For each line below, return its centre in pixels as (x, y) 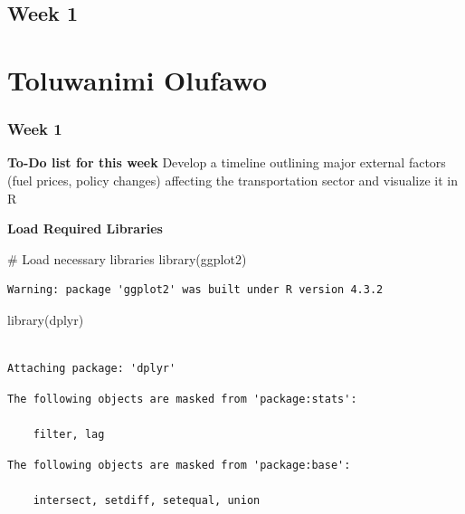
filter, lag (69, 434)
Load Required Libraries (85, 228)
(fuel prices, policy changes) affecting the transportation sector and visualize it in (232, 180)
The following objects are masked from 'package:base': (179, 465)
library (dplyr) (46, 319)
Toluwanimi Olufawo (138, 79)
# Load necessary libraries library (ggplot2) (127, 258)
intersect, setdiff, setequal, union (147, 500)
